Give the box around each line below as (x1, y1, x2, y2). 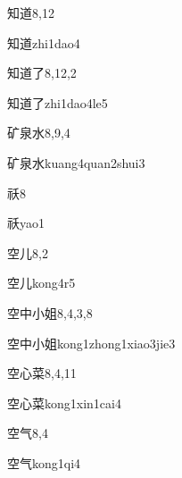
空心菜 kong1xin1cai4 (7, 393, 121, 412)
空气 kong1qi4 (7, 453, 81, 472)
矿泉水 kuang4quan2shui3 (7, 153, 145, 172)
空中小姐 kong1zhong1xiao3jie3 (7, 333, 176, 352)
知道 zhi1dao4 (7, 33, 80, 52)
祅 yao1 (7, 214, 45, 232)
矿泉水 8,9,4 (7, 123, 70, 142)
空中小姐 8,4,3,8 (7, 303, 93, 322)
